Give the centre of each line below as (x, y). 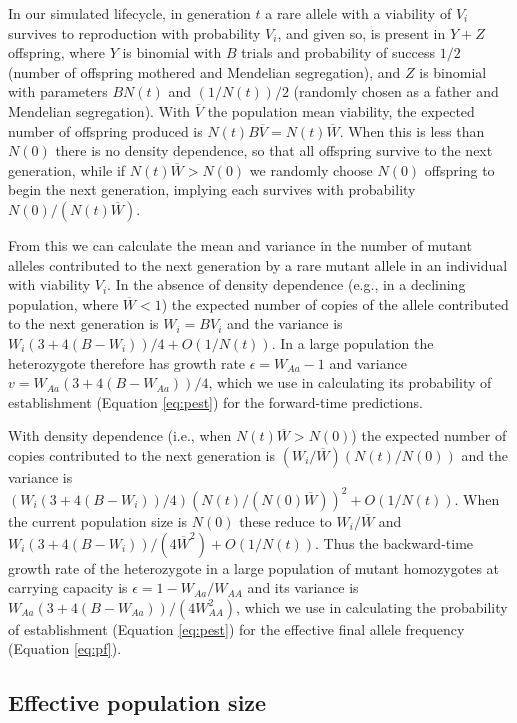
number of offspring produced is (105, 130)
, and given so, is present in (361, 32)
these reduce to (285, 520)
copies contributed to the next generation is (142, 454)
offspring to (459, 169)
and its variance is (303, 587)
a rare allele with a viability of (358, 13)
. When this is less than (412, 130)
